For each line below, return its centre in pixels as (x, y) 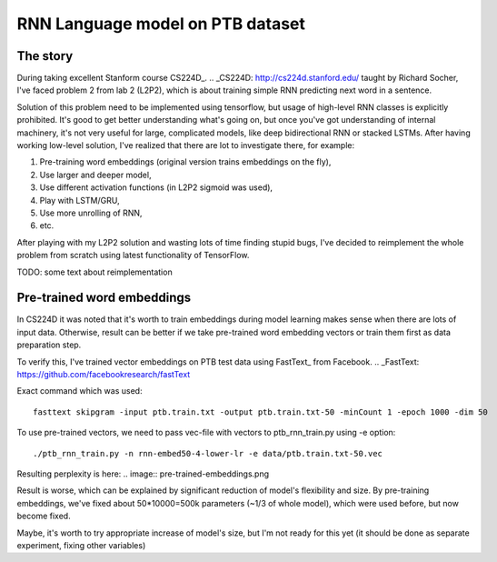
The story (45, 56)
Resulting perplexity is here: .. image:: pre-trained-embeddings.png (143, 474)
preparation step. (49, 345)
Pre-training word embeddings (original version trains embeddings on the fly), (185, 162)
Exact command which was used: (80, 391)
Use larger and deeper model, (95, 175)
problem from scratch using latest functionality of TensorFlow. (133, 256)
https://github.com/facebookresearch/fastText (104, 374)
